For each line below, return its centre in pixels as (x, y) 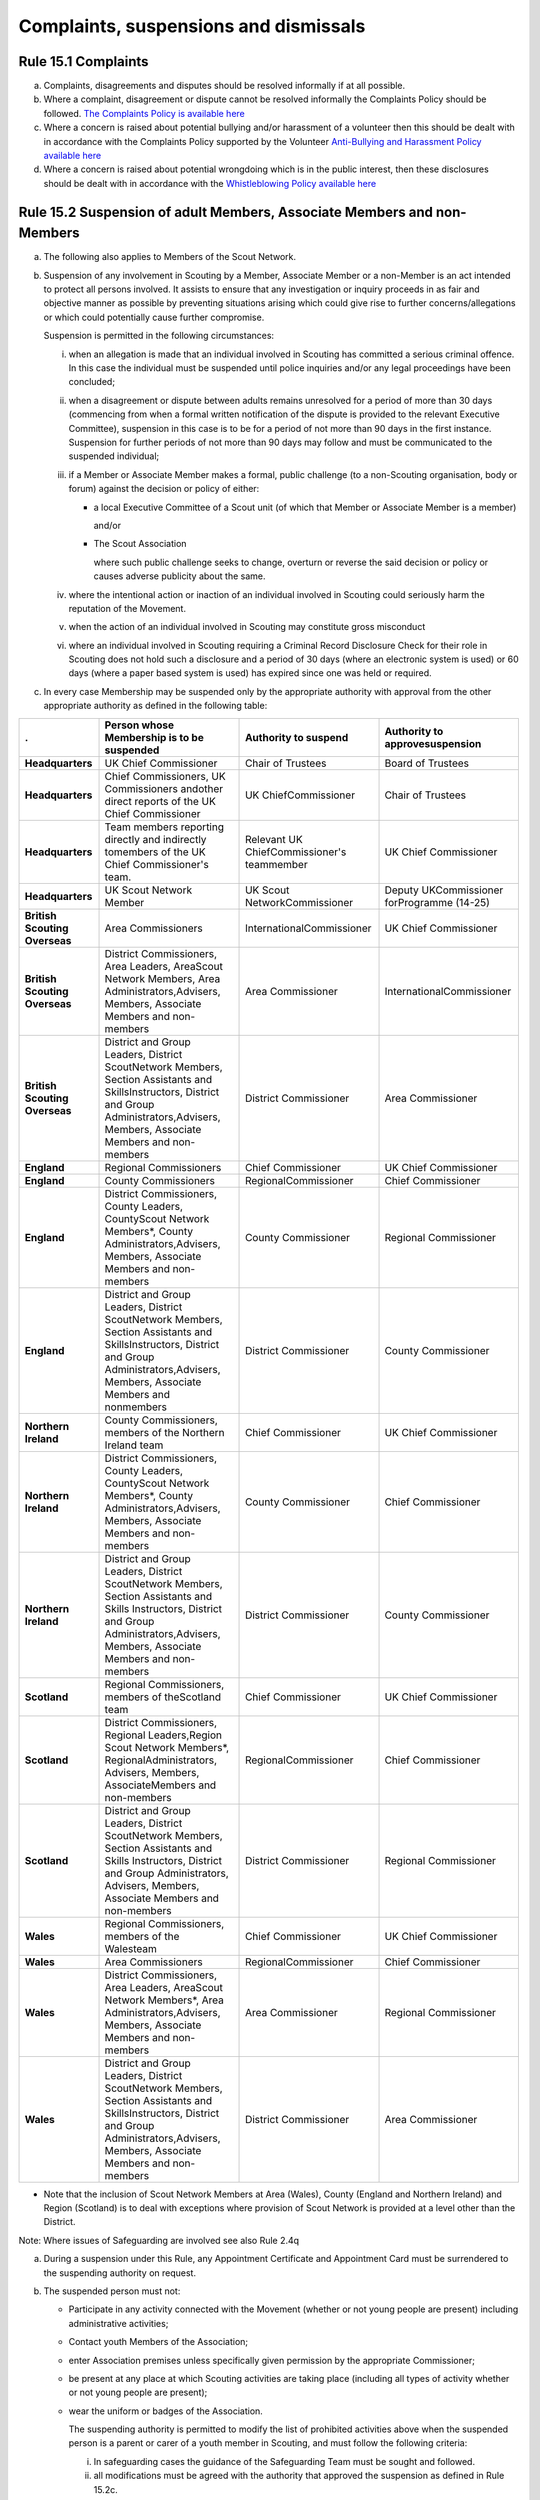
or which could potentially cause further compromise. (154, 317)
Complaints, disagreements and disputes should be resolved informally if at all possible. (224, 86)
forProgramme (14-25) (437, 902)
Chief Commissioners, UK (165, 776)
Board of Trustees (427, 763)
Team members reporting (164, 827)
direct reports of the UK (160, 801)
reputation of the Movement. (127, 608)
